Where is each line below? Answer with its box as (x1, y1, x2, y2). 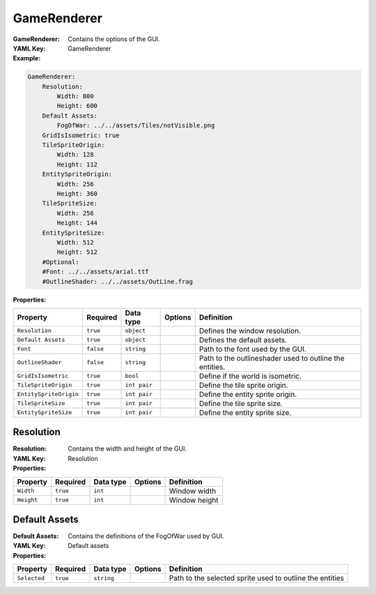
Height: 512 (56, 248, 97, 256)
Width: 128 (56, 150, 94, 159)
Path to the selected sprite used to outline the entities (169, 573, 345, 583)
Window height (169, 495, 219, 505)
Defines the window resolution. (198, 326, 301, 336)
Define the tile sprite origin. (198, 380, 288, 390)
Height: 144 (56, 219, 97, 227)
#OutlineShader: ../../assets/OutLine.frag (42, 277, 193, 286)
